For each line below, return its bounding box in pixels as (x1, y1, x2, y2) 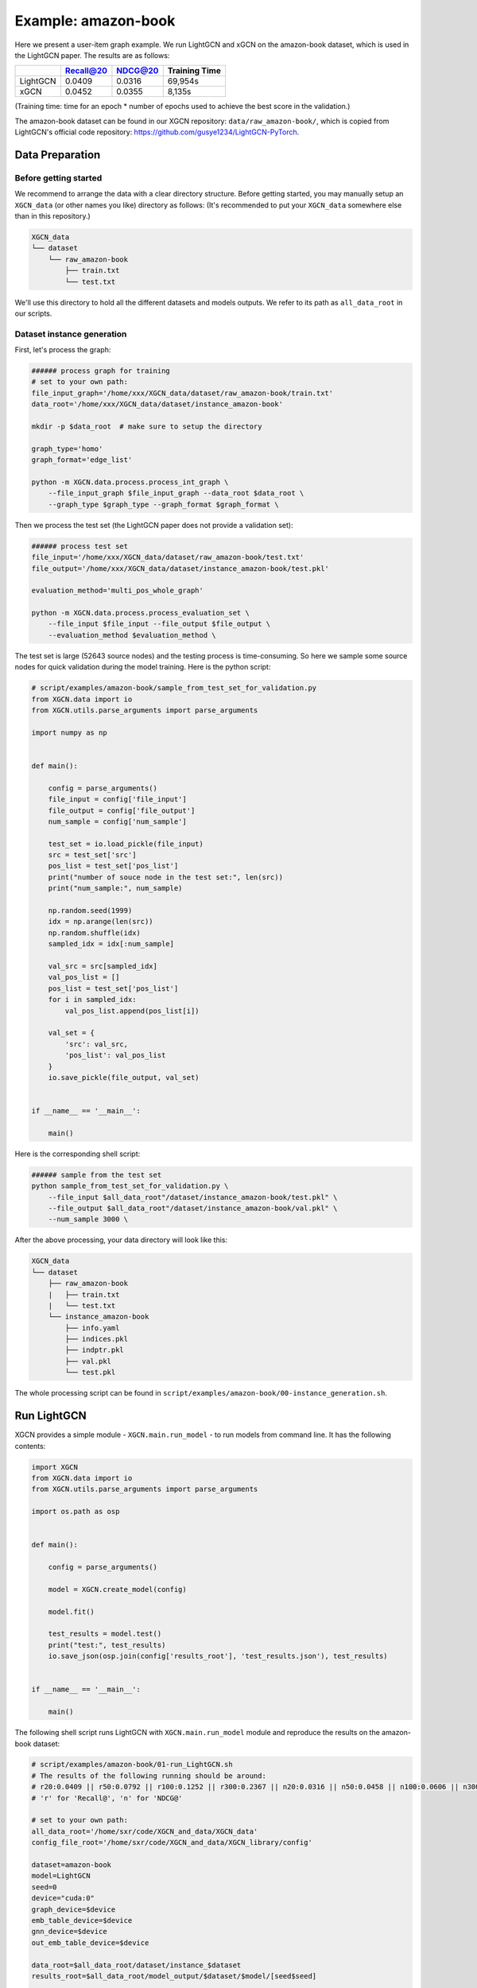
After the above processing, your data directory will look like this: (14, 1235, 228, 1244)
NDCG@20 (116, 65, 159, 76)
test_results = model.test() (48, 1629, 162, 1638)
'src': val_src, (64, 1039, 129, 1049)
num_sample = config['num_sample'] (48, 817, 187, 826)
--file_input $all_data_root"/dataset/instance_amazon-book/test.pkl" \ (48, 1193, 338, 1202)
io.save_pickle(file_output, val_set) (48, 1073, 200, 1081)
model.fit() (48, 1607, 95, 1616)
